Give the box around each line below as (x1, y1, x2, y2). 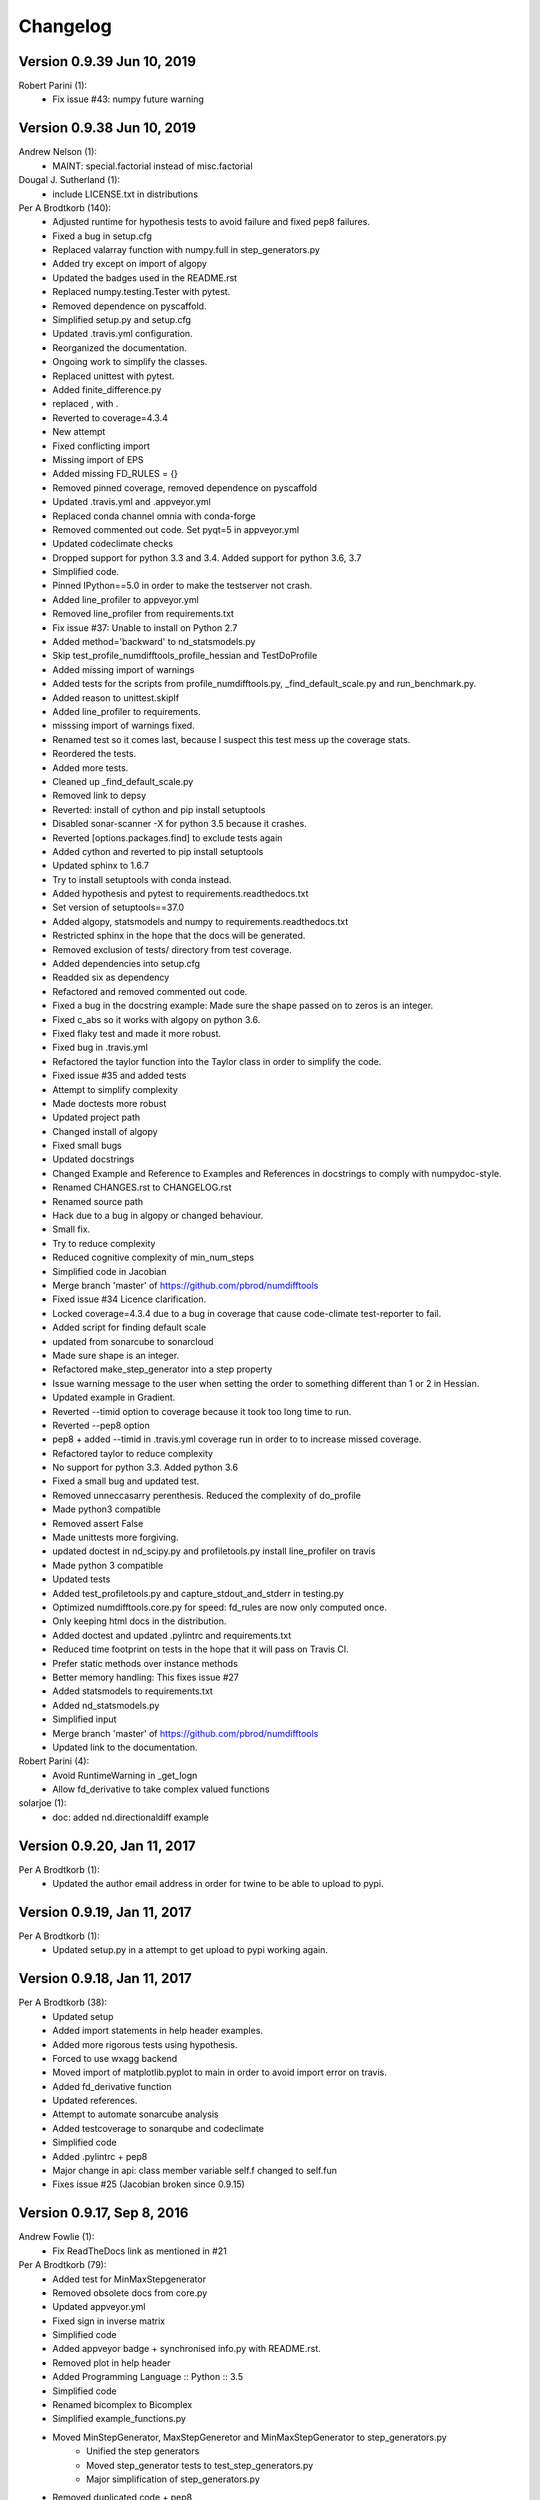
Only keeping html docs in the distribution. (52, 1615, 227, 1627)
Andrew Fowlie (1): (18, 2231, 95, 2243)
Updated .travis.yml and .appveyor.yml (52, 496, 212, 508)
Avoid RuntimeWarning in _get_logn (52, 1769, 198, 1781)
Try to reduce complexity (52, 1237, 156, 1249)
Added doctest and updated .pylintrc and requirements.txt (52, 1629, 292, 1641)
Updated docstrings (52, 1153, 135, 1165)
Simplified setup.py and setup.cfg (52, 314, 192, 326)
